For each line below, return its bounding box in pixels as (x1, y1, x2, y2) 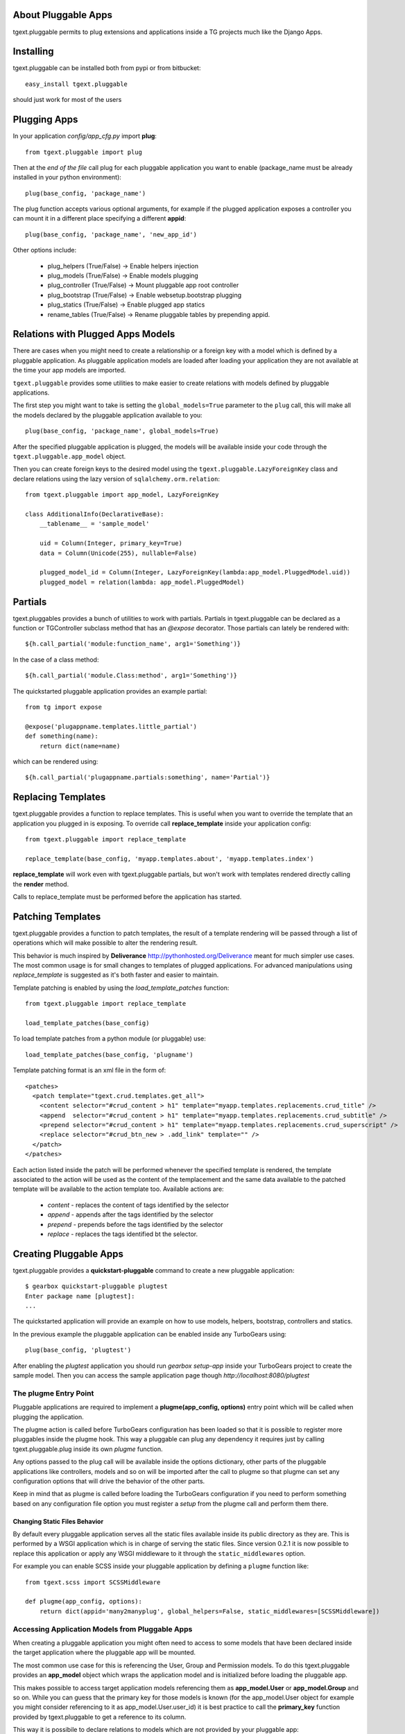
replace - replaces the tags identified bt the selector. (47, 1230, 198, 1238)
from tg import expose (25, 703, 103, 711)
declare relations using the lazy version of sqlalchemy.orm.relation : (12, 474, 220, 483)
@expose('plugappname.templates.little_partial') (25, 722, 198, 730)
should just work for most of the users (12, 96, 122, 104)
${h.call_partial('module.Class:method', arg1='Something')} (25, 671, 237, 680)
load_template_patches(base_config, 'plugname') (25, 1051, 193, 1058)
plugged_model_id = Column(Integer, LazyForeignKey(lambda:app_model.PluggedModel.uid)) (39, 569, 351, 576)
